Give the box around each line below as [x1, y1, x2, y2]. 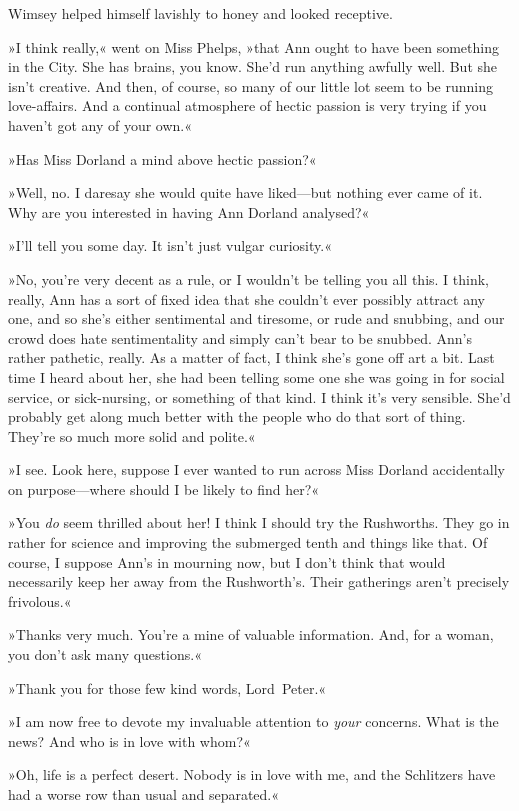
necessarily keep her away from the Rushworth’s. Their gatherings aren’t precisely [8, 571, 510, 592]
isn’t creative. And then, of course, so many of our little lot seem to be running [8, 75, 494, 96]
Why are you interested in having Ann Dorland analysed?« [8, 201, 370, 222]
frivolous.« [8, 590, 72, 611]
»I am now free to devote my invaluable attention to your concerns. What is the [8, 711, 499, 732]
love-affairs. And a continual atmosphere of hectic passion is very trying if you [8, 95, 487, 116]
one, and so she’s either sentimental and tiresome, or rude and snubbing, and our [8, 308, 505, 329]
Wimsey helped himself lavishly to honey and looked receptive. [8, 3, 393, 23]
